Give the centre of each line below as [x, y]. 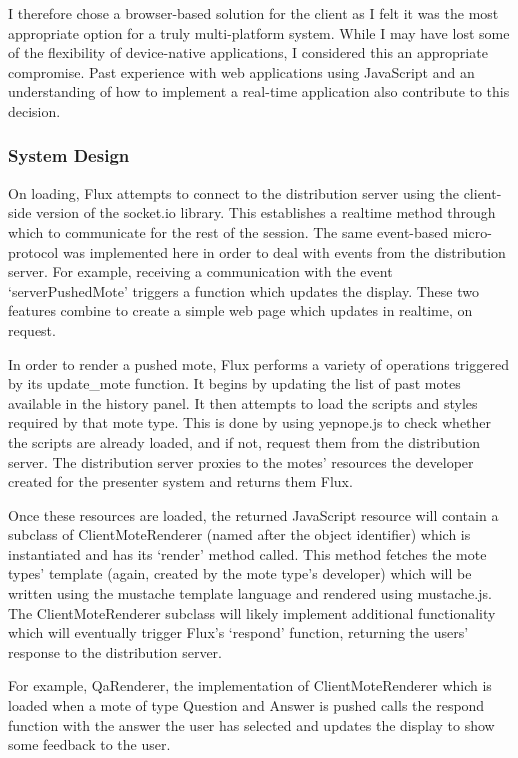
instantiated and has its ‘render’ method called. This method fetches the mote [247, 553]
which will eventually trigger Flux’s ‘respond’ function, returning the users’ [238, 632]
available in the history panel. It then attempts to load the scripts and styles [243, 402]
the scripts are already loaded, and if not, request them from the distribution [244, 441]
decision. [34, 110]
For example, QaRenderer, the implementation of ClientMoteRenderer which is [250, 685]
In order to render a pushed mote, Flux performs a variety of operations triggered [258, 363]
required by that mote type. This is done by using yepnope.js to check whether [250, 422]
